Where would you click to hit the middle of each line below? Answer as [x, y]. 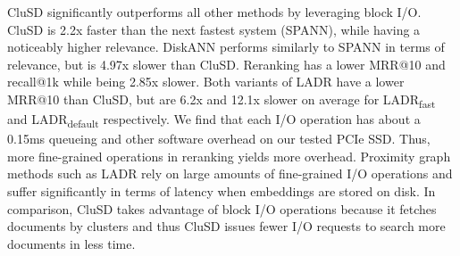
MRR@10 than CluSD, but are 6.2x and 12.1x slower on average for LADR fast [222, 100]
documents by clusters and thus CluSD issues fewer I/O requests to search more [226, 226]
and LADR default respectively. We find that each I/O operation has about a [214, 120]
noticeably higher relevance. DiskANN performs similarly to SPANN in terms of [226, 47]
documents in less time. [71, 243]
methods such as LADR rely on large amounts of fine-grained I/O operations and [230, 173]
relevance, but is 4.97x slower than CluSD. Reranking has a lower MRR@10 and [226, 64]
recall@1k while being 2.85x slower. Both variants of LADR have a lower [206, 82]
